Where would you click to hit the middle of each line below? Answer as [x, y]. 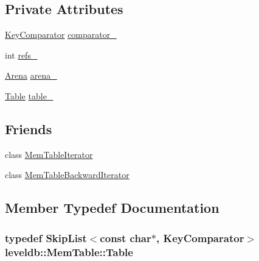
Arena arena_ [31, 75]
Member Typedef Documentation [112, 208]
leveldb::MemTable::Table [69, 252]
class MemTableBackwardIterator [67, 175]
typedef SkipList [46, 238]
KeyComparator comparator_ [61, 34]
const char [126, 238]
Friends [29, 128]
